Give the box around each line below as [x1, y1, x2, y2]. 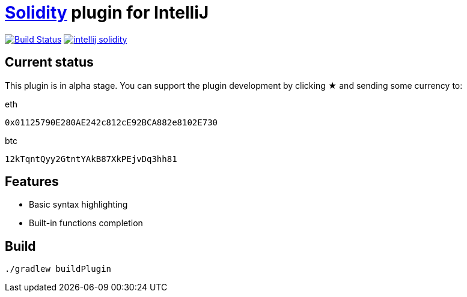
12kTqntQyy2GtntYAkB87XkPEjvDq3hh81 [5, 154, 177, 164]
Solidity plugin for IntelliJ [5, 2, 209, 23]
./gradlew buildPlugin [5, 264, 112, 274]
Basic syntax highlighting [29, 199, 128, 210]
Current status [5, 55, 94, 70]
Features [5, 174, 59, 190]
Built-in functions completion [29, 218, 143, 229]
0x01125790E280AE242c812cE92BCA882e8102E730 [5, 117, 218, 127]
